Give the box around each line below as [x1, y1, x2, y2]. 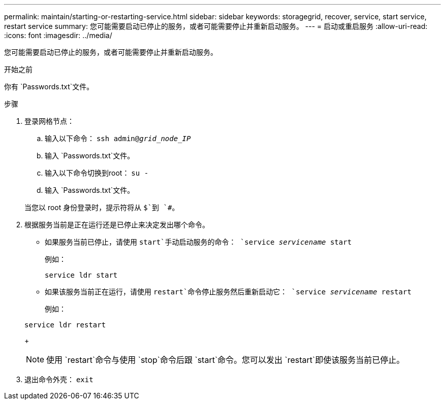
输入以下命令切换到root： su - [45, 169, 149, 177]
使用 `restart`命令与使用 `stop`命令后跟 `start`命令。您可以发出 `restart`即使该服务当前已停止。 [46, 355, 405, 365]
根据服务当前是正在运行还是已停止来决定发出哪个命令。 [24, 220, 209, 229]
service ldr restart [24, 321, 106, 329]
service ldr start [45, 271, 118, 279]
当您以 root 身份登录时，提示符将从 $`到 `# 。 [24, 203, 179, 212]
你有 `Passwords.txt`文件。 [4, 82, 94, 91]
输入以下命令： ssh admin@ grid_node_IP [45, 134, 191, 143]
